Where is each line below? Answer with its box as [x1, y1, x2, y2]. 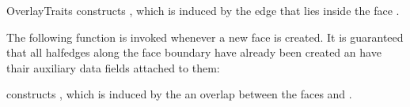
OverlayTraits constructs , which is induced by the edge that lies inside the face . [6, 2, 400, 18]
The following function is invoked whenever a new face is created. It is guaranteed [6, 28, 404, 45]
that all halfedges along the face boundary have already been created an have [6, 44, 382, 61]
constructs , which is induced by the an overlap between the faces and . [6, 86, 352, 102]
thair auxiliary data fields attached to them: [6, 59, 220, 76]
